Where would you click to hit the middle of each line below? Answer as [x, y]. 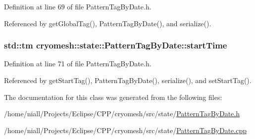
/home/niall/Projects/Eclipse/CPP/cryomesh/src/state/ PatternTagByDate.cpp [125, 130]
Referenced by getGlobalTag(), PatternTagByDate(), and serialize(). [108, 23]
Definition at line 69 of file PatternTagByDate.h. [78, 6]
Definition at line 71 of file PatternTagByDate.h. [78, 64]
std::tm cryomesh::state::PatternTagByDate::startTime [116, 45]
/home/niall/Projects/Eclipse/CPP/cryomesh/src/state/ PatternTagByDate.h [122, 114]
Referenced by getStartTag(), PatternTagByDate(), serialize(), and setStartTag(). [128, 80]
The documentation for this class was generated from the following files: [113, 97]
